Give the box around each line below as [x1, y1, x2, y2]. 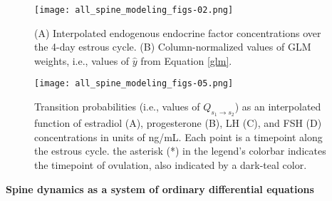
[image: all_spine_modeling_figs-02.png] [34, 5, 234, 15]
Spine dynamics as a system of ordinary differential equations [6, 181, 314, 196]
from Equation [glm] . [140, 53, 232, 68]
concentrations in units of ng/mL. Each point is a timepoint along [34, 129, 323, 144]
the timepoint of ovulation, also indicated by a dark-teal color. [34, 158, 307, 172]
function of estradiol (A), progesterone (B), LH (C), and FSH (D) [34, 115, 322, 130]
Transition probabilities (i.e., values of [34, 99, 200, 114]
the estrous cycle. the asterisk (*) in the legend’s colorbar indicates [34, 143, 326, 158]
